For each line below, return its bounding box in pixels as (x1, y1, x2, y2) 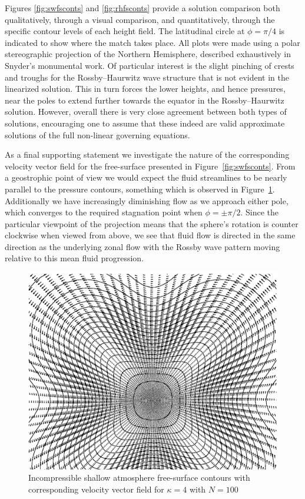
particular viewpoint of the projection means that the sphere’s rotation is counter (5, 217, 299, 229)
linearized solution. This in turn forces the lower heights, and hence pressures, (5, 82, 286, 95)
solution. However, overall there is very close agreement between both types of (5, 105, 287, 118)
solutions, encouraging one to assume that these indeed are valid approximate (5, 117, 285, 129)
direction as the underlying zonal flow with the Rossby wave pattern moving (5, 240, 280, 252)
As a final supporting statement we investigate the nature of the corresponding (5, 148, 290, 161)
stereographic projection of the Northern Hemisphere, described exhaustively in (5, 48, 291, 60)
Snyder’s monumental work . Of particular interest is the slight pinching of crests (5, 59, 294, 71)
